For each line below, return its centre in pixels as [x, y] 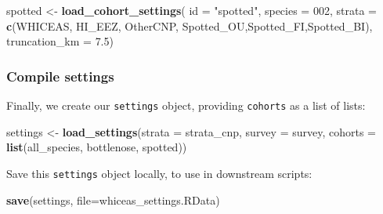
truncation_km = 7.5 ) [60, 41]
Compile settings [60, 76]
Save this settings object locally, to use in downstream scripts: [159, 173]
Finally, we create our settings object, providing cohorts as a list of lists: [186, 105]
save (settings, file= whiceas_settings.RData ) [113, 199]
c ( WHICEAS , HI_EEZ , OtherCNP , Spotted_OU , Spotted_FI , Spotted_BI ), [190, 25]
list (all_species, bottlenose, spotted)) [97, 147]
